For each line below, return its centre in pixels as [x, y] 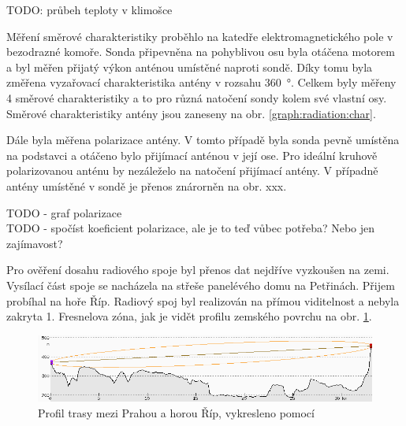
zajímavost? [35, 243]
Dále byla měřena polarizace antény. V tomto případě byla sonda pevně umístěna [203, 140]
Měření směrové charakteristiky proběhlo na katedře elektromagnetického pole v [200, 36]
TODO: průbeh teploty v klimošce [89, 9]
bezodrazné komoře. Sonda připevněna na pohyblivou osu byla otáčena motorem [201, 52]
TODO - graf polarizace [64, 212]
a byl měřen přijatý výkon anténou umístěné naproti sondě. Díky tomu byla [190, 67]
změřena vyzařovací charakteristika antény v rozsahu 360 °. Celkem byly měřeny [201, 82]
